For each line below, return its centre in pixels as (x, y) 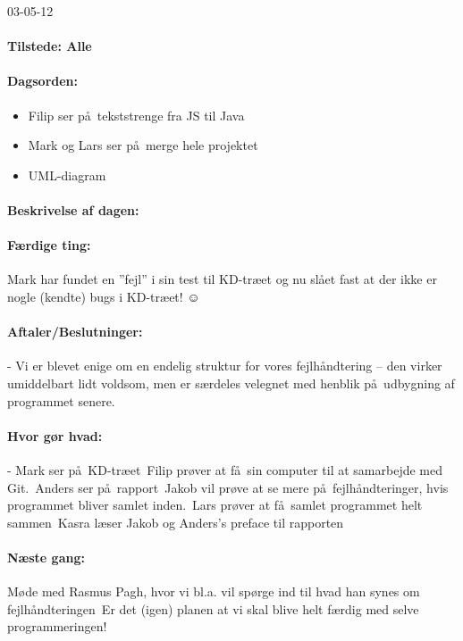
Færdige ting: (49, 245)
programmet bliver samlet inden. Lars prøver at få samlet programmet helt (215, 505)
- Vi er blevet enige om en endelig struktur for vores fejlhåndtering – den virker (225, 366)
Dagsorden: (43, 81)
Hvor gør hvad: (55, 435)
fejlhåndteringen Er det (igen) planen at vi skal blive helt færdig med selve (213, 608)
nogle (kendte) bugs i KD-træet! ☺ (104, 296)
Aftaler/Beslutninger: (75, 332)
